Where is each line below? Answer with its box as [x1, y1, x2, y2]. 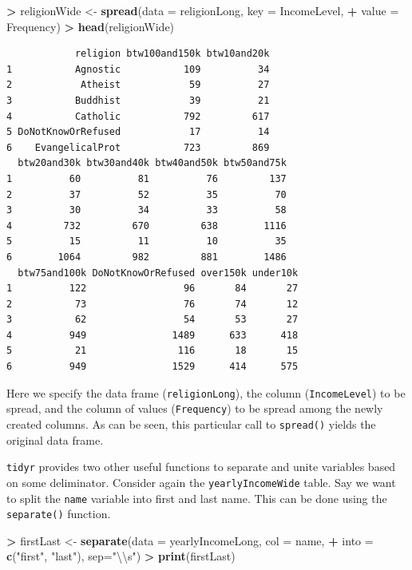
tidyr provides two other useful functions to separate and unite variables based [6, 458, 396, 475]
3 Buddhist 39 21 [6, 94, 270, 106]
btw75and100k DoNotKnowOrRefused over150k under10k [18, 267, 299, 279]
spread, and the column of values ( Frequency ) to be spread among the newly [6, 400, 383, 417]
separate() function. [6, 505, 111, 522]
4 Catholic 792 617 [6, 110, 270, 122]
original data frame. [6, 431, 104, 448]
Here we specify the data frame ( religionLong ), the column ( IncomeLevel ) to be [6, 384, 406, 401]
